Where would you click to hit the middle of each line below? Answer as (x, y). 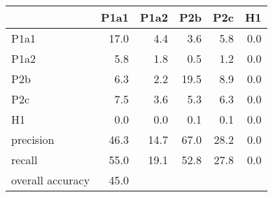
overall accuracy (51, 180)
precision (33, 139)
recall (24, 160)
